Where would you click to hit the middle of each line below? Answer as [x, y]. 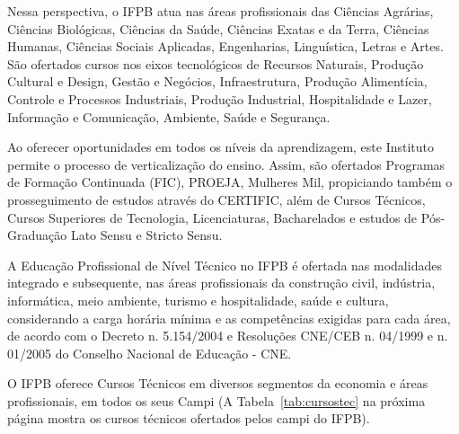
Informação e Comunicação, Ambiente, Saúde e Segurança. [169, 116]
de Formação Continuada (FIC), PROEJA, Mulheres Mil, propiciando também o [230, 182]
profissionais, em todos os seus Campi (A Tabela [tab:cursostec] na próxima [216, 400]
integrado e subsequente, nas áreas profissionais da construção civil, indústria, [221, 283]
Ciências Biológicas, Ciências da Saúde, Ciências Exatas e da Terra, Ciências [218, 28]
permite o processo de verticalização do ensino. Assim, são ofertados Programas [226, 164]
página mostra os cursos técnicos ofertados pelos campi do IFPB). [189, 418]
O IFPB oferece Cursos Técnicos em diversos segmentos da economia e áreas [218, 383]
